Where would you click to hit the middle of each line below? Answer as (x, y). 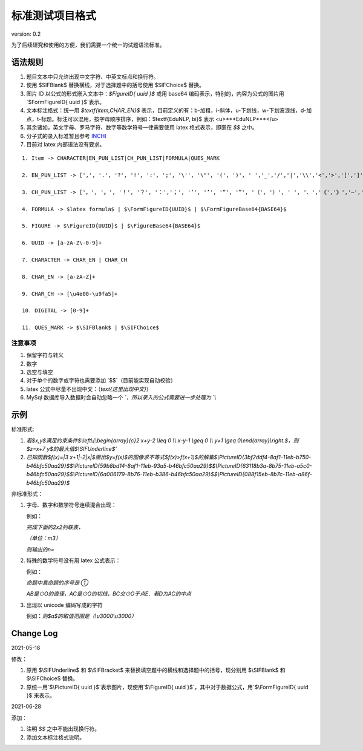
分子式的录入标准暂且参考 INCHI (66, 136)
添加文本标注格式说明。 (55, 737)
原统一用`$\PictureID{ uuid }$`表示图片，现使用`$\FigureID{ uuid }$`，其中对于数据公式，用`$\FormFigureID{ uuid (167, 687)
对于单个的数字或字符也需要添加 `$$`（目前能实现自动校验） (101, 381)
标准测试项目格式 (54, 16)
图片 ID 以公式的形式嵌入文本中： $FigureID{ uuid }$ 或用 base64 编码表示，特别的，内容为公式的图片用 (155, 93)
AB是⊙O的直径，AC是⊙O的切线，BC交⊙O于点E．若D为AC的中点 (109, 594)
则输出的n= (40, 549)
